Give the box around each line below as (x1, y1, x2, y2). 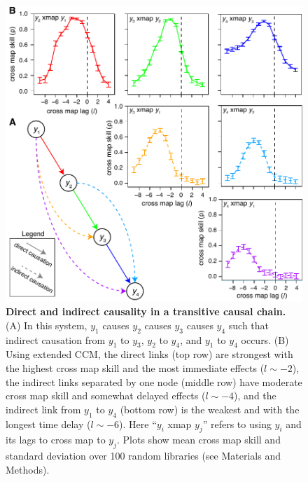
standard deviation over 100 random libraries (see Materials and (6, 448, 281, 463)
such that (228, 317, 269, 332)
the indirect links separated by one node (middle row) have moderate (6, 374, 302, 389)
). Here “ (119, 416, 157, 431)
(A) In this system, (6, 317, 87, 332)
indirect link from (6, 401, 81, 416)
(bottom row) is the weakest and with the (120, 401, 300, 416)
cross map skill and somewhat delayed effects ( (6, 388, 206, 403)
